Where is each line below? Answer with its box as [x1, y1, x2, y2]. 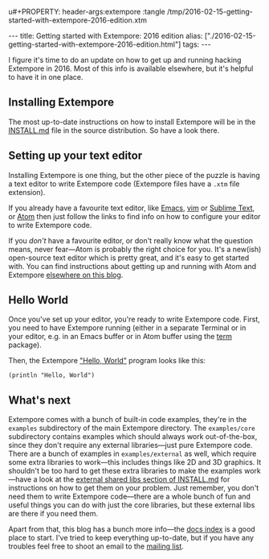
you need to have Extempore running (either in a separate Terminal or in [8, 323, 247, 333]
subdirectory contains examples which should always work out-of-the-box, [8, 432, 258, 441]
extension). [8, 187, 46, 197]
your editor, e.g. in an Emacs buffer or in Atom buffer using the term [8, 332, 233, 342]
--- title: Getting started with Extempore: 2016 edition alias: [8, 31, 203, 40]
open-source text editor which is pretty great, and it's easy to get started [8, 253, 250, 263]
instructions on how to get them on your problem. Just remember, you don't [8, 483, 259, 493]
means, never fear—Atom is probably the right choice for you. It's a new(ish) [8, 244, 262, 254]
